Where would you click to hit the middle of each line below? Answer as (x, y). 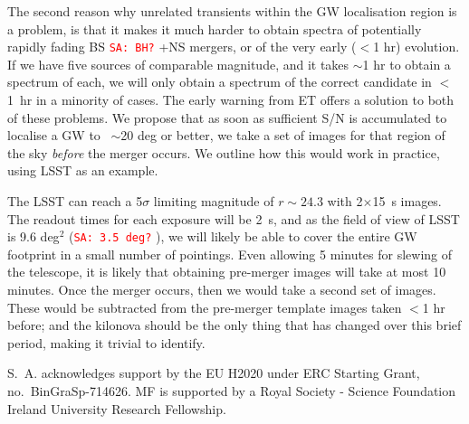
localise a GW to (54, 135)
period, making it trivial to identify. (106, 342)
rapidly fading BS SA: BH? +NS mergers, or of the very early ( (182, 47)
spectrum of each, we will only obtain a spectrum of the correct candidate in (220, 82)
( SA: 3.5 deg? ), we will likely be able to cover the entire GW (243, 236)
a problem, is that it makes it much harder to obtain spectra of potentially (215, 28)
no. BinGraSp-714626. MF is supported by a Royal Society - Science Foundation (232, 391)
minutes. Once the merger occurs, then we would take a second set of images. (222, 290)
